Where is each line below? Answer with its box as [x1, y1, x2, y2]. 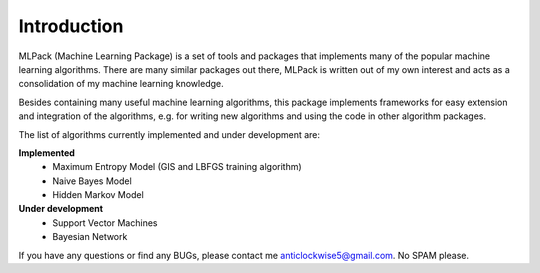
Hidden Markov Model [52, 189, 144, 201]
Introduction [18, 15, 124, 37]
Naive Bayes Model [52, 175, 132, 187]
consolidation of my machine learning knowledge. [18, 78, 224, 90]
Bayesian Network [52, 231, 128, 243]
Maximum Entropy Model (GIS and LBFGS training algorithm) [52, 161, 302, 173]
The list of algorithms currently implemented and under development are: [18, 128, 320, 140]
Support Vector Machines [52, 216, 158, 229]
